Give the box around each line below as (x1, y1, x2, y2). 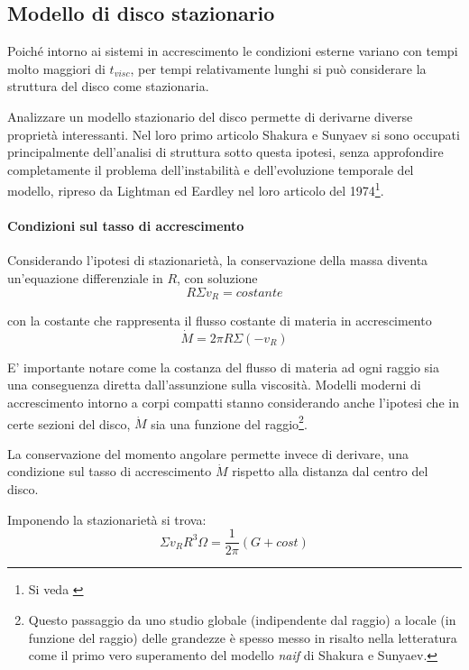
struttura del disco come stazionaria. (7, 77, 209, 96)
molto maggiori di (7, 59, 106, 78)
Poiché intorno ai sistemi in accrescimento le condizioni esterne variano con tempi (7, 41, 458, 60)
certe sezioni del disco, (7, 414, 131, 433)
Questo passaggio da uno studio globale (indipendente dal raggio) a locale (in (28, 610, 456, 629)
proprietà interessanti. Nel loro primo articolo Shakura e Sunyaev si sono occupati (7, 124, 460, 143)
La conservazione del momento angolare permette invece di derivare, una (7, 444, 409, 463)
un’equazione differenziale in (7, 269, 163, 287)
